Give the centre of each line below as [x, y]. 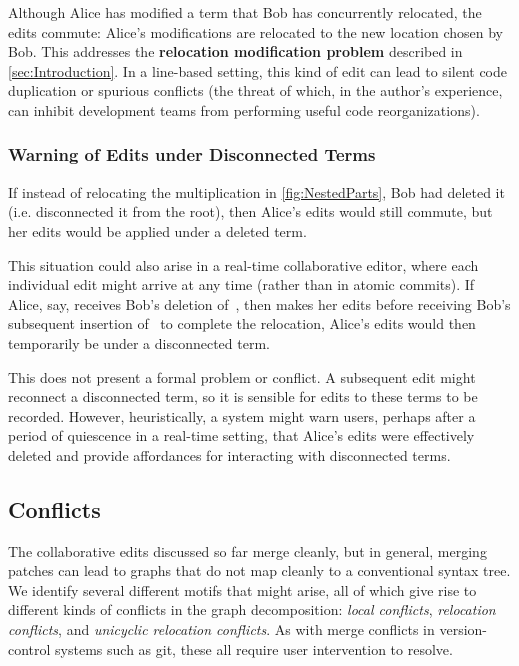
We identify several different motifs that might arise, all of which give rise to [242, 589]
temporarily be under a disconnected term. [139, 342]
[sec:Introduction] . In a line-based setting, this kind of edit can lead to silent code [257, 70]
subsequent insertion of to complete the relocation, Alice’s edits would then [242, 323]
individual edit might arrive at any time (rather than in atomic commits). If [241, 284]
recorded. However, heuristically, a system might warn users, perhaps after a [242, 415]
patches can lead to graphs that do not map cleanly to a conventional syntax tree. [259, 570]
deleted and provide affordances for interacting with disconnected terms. [229, 454]
